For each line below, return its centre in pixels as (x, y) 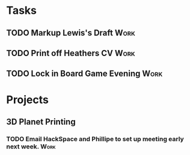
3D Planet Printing (41, 122)
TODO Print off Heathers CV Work (71, 53)
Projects (28, 100)
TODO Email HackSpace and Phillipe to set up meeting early (95, 139)
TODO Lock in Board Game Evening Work (84, 74)
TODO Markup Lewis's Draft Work (71, 33)
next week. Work (31, 147)
